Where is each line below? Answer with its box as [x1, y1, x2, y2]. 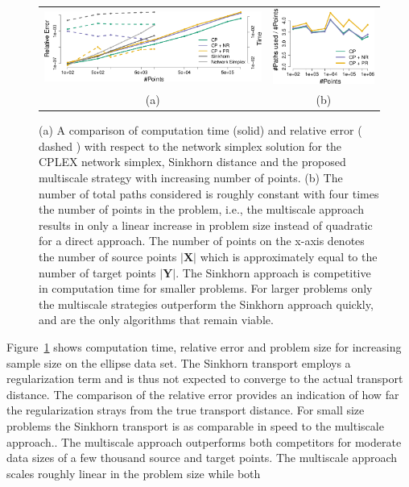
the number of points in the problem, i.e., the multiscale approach [39, 201, 364, 218]
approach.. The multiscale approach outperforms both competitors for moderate [6, 433, 402, 450]
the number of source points [39, 248, 177, 264]
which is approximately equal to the [200, 248, 378, 264]
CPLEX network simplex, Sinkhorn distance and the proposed [39, 153, 346, 170]
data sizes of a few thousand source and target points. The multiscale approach [6, 449, 398, 466]
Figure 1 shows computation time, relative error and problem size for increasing [6, 338, 402, 355]
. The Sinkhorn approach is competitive [176, 264, 371, 281]
